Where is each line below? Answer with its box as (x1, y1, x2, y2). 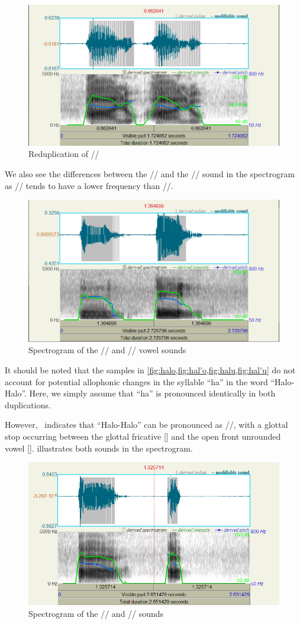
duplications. (5, 398, 51, 411)
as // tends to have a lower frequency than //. (5, 179, 173, 191)
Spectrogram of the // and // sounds (28, 607, 164, 619)
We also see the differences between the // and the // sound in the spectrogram (5, 167, 295, 180)
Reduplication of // (28, 148, 99, 160)
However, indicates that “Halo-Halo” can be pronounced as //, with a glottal (5, 418, 288, 431)
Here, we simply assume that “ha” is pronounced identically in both (29, 387, 276, 399)
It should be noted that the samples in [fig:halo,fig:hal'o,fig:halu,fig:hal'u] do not (5, 363, 296, 376)
